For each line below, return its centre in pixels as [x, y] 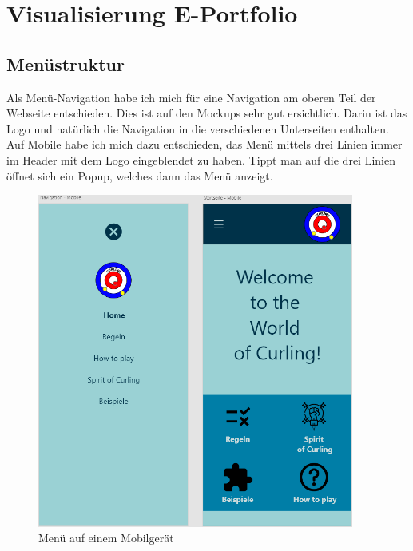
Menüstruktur [66, 63]
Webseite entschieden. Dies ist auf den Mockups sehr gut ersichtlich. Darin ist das [207, 113]
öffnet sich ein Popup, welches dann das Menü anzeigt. [140, 175]
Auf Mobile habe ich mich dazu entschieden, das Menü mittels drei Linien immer [205, 144]
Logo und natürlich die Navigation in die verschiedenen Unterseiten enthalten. [198, 128]
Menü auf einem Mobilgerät [106, 538]
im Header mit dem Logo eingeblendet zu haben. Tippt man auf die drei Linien [201, 159]
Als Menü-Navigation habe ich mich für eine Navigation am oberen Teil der [191, 97]
